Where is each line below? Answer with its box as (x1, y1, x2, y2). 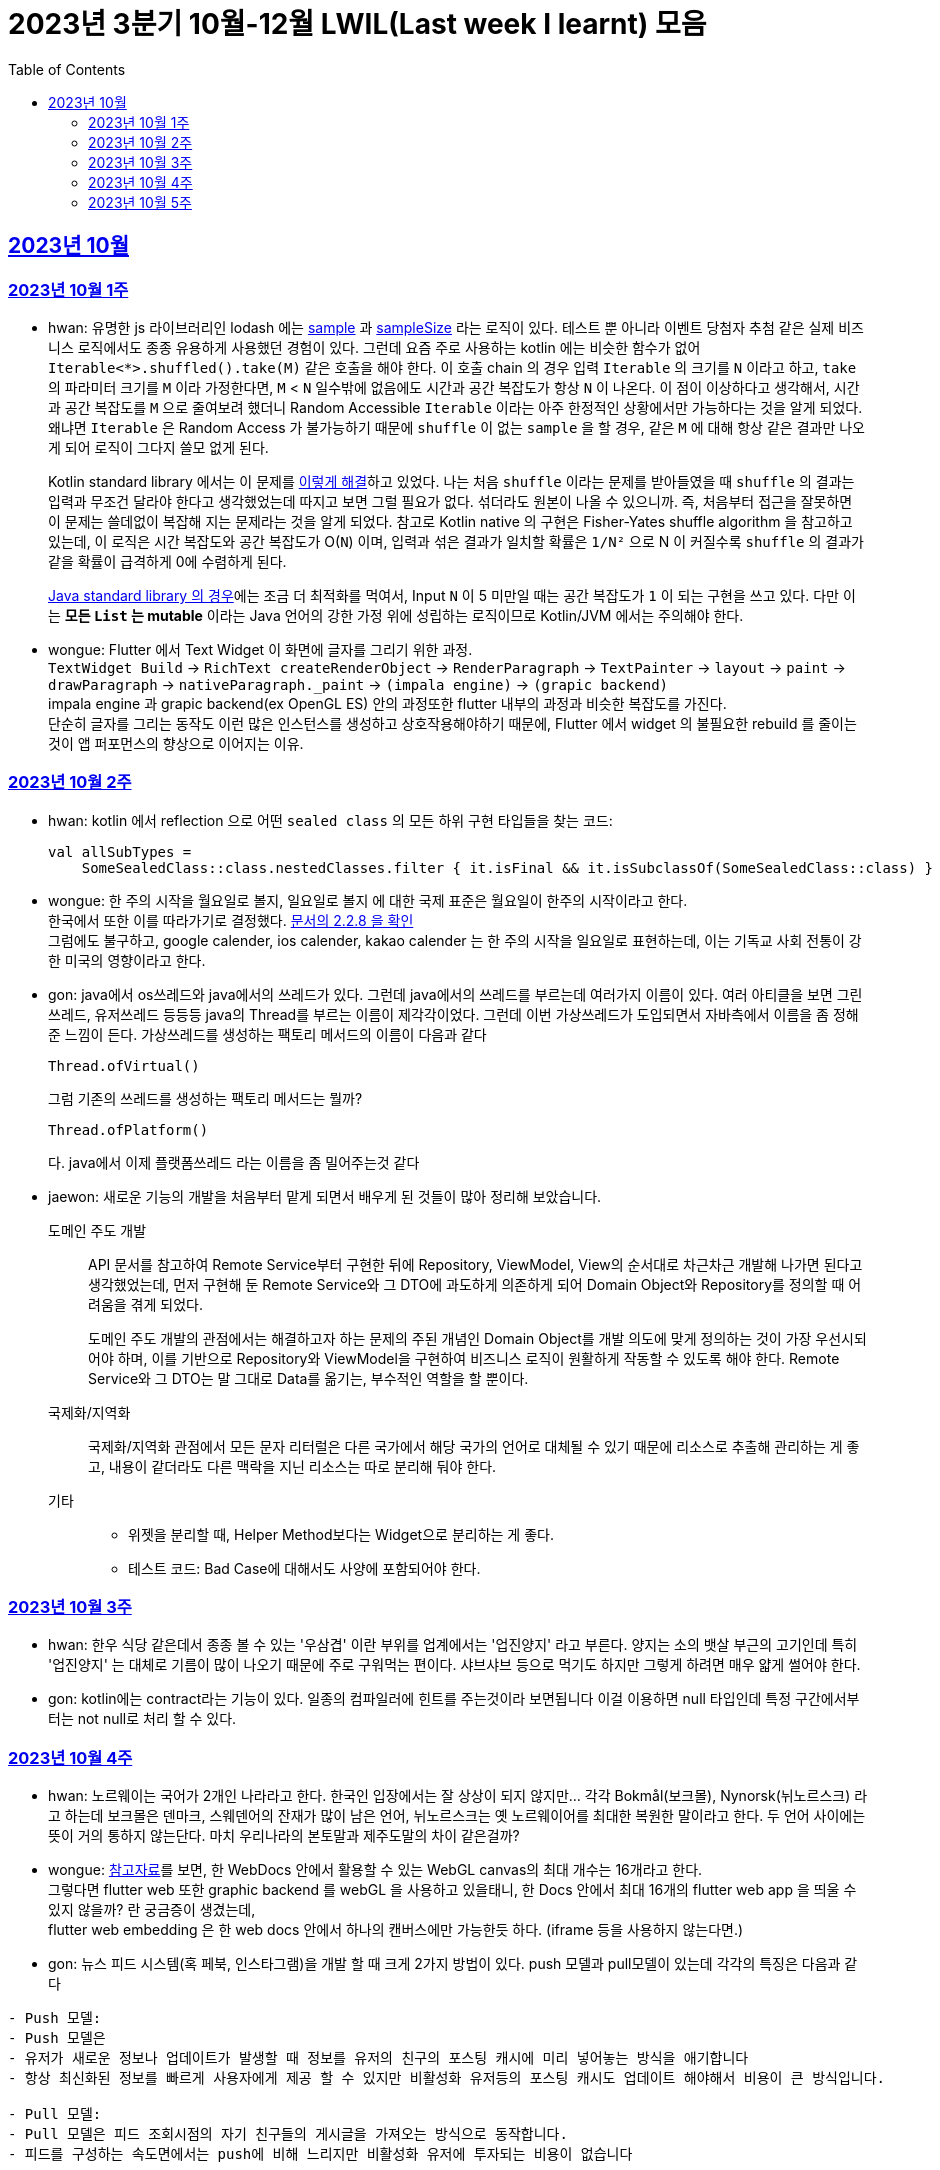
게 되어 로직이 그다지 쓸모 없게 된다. (48, 438, 269, 456)
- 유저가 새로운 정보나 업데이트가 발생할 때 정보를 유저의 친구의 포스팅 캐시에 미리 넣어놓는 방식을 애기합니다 (8, 2050, 749, 2067)
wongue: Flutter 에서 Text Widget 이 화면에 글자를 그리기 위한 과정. (48, 640, 473, 658)
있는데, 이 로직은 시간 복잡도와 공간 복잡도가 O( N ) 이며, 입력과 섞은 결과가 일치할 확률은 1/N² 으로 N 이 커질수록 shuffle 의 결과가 (48, 532, 864, 550)
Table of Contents (8, 60, 126, 78)
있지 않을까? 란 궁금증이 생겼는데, (48, 1901, 256, 1919)
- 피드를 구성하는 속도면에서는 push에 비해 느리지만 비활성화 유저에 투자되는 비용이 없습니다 (8, 2146, 633, 2163)
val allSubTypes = (48, 843, 192, 860)
